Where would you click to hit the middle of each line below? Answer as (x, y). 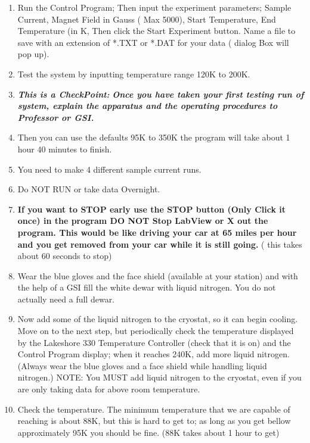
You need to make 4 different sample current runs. (109, 169)
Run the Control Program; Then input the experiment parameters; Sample (154, 7)
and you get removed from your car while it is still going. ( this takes (160, 244)
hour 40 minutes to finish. (65, 149)
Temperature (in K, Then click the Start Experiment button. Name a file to (156, 31)
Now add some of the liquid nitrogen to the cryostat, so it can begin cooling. (158, 319)
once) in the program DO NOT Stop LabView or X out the (143, 221)
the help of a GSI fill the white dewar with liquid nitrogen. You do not (147, 287)
